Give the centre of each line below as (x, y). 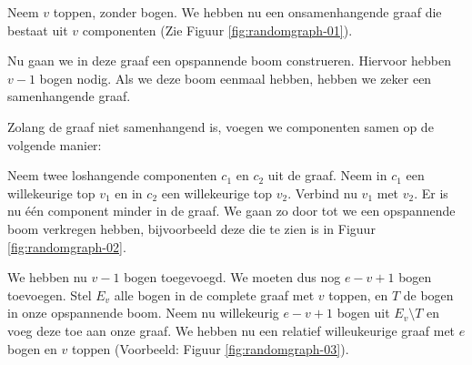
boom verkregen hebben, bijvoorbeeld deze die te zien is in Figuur (191, 228)
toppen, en (358, 294)
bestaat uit (38, 30)
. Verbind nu (322, 193)
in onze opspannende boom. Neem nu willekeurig (143, 313)
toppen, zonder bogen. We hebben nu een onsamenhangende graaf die (247, 12)
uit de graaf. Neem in (327, 175)
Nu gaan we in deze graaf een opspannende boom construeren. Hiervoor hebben (230, 61)
